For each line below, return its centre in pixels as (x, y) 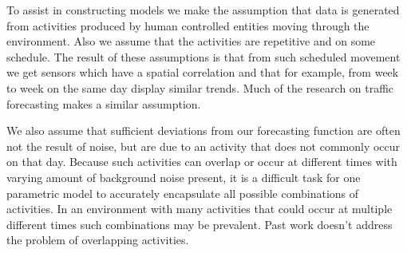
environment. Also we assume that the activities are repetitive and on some (191, 41)
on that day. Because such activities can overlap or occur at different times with (202, 162)
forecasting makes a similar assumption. (104, 103)
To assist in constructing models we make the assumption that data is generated (203, 10)
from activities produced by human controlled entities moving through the (188, 25)
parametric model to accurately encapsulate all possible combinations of (183, 193)
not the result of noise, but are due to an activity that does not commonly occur (203, 146)
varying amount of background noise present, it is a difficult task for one (184, 177)
